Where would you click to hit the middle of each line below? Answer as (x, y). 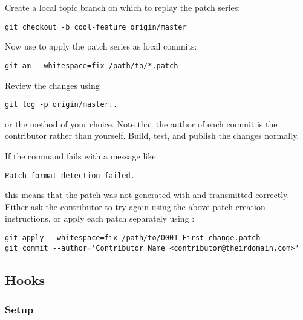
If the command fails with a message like (80, 155)
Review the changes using (52, 85)
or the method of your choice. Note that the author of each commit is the (141, 123)
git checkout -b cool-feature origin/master (96, 27)
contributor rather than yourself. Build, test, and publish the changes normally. (152, 136)
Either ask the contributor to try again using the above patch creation (135, 206)
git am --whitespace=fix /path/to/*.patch (92, 66)
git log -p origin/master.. (61, 105)
